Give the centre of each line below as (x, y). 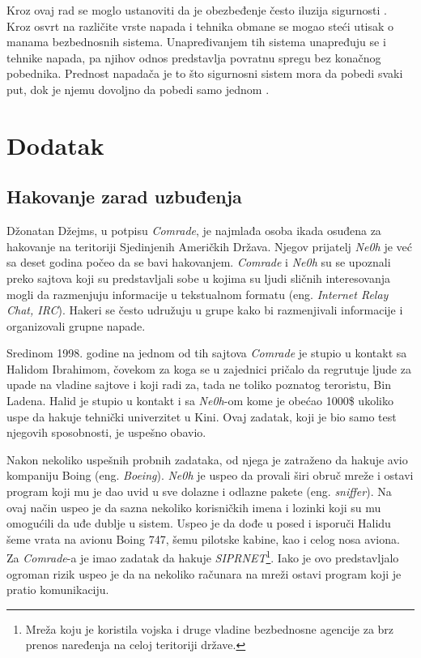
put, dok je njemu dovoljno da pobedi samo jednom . (138, 89)
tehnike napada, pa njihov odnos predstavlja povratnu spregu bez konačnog (194, 57)
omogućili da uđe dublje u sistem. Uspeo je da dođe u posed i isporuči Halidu (199, 523)
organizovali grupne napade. (76, 325)
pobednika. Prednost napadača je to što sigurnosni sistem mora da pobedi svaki (205, 73)
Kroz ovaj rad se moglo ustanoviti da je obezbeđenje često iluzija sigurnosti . (197, 10)
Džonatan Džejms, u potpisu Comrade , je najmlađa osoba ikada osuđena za (194, 231)
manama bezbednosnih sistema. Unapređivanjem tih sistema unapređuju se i (196, 42)
